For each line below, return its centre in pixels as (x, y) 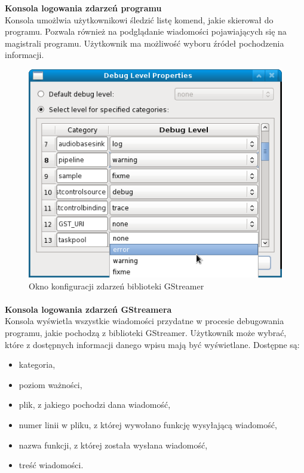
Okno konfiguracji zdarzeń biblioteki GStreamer (116, 286)
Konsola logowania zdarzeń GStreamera (88, 309)
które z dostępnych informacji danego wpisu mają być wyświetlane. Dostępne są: (152, 344)
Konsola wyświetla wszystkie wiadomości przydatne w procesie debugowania (145, 321)
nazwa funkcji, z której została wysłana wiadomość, (113, 445)
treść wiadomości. (51, 465)
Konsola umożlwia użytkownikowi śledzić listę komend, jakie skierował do (139, 19)
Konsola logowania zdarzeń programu (83, 8)
